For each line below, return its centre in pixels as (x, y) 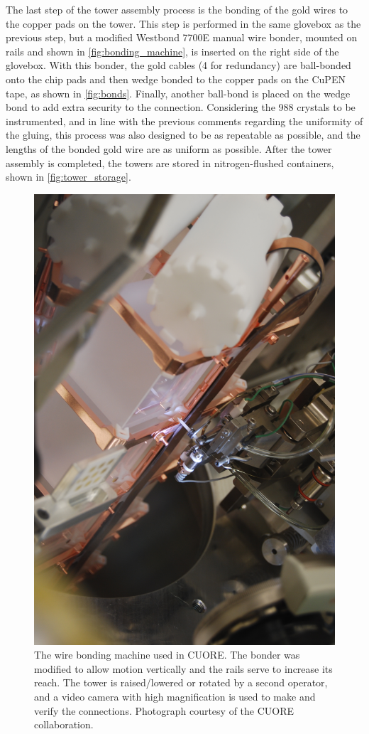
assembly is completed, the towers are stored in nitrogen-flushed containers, (170, 163)
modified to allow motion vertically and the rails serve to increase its (183, 668)
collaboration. (64, 724)
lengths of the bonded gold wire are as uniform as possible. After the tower (169, 148)
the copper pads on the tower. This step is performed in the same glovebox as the (183, 23)
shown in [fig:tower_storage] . (68, 177)
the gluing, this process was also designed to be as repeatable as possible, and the (183, 135)
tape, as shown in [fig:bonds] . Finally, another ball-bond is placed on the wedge (178, 93)
